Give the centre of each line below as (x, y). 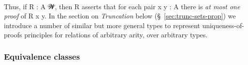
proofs (13, 35)
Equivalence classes (42, 56)
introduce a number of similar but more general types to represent (102, 25)
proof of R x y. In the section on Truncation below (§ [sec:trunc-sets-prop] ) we (120, 16)
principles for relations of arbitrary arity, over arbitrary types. (116, 35)
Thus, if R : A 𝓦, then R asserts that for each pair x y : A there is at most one (122, 6)
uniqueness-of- (223, 25)
